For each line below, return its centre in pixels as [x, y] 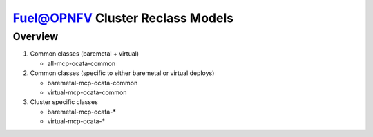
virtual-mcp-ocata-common [87, 92]
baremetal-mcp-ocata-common [93, 83]
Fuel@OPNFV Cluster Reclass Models [123, 18]
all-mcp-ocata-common [82, 63]
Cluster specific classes [64, 102]
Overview [36, 36]
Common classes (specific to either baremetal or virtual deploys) [122, 73]
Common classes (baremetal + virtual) [85, 54]
